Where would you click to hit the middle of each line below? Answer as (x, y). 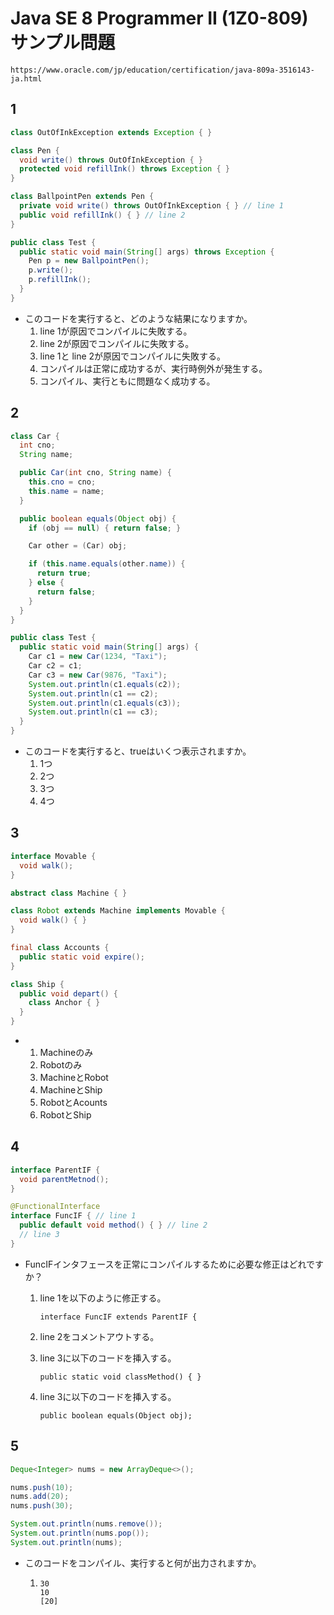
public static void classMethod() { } (120, 1377)
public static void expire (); (82, 957)
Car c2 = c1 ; (55, 666)
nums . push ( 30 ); (42, 1506)
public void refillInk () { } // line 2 (102, 215)
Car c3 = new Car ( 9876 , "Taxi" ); (98, 675)
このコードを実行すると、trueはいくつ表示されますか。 (138, 751)
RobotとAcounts (73, 1102)
